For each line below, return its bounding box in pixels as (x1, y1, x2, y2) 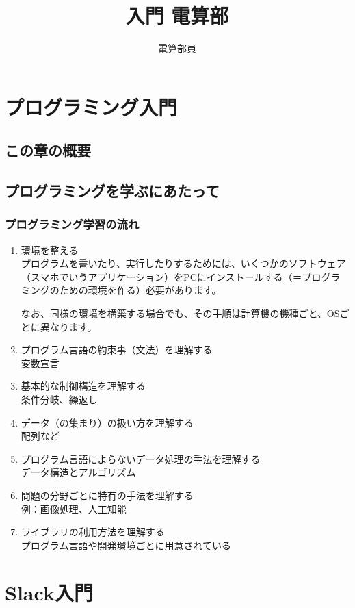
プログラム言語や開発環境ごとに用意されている (21, 537, 231, 552)
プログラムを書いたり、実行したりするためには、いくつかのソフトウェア (21, 256, 346, 270)
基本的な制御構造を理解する (21, 379, 146, 393)
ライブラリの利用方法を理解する (21, 524, 165, 539)
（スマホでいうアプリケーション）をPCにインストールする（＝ (21, 269, 302, 283)
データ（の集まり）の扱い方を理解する (21, 415, 194, 429)
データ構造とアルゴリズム (21, 465, 136, 479)
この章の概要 (5, 140, 91, 161)
